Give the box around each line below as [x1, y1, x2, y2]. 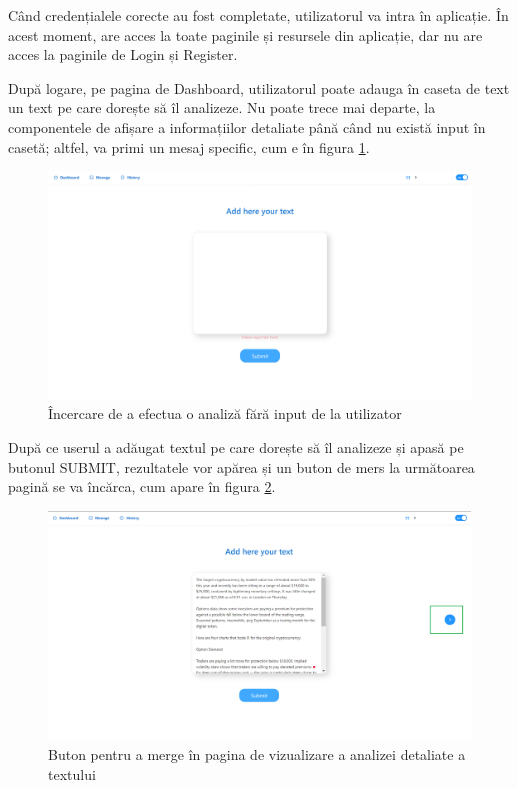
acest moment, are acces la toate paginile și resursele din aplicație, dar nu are [8, 24, 483, 45]
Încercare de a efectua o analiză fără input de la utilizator [48, 403, 402, 424]
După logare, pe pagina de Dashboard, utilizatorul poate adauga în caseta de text [8, 77, 510, 98]
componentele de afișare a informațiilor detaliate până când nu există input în [8, 116, 486, 137]
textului [48, 763, 96, 784]
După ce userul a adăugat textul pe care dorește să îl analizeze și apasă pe [8, 436, 464, 457]
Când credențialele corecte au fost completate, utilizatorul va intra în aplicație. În [8, 5, 509, 25]
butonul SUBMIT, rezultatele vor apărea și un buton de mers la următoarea [8, 456, 475, 477]
